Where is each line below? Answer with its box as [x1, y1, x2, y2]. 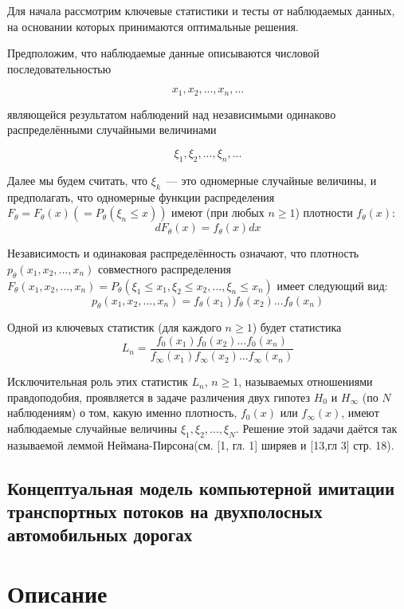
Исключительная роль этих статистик [7, 373, 188, 390]
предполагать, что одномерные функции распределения [7, 188, 275, 205]
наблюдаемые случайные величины [7, 419, 178, 436]
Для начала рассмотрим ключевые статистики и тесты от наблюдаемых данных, [7, 2, 395, 18]
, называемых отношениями [238, 373, 373, 390]
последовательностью [7, 60, 112, 77]
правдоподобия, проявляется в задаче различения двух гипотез [7, 388, 311, 405]
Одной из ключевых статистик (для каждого [7, 319, 222, 336]
